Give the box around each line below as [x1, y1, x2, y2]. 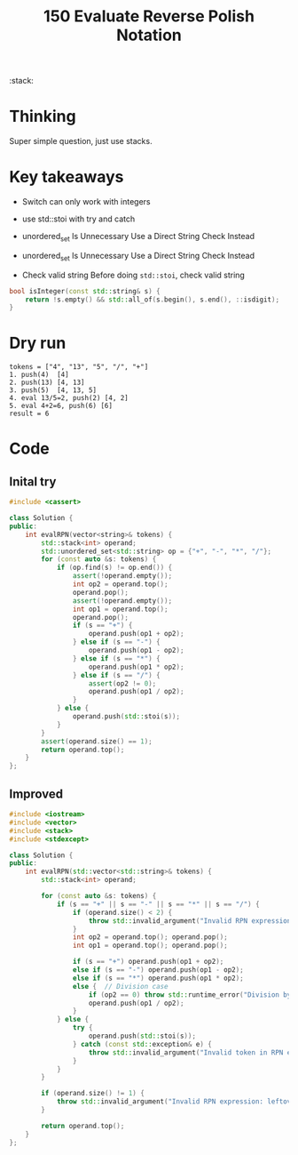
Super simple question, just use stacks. [9, 136, 153, 147]
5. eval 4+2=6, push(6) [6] [9, 402, 114, 411]
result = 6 [9, 409, 50, 419]
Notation [116, 25, 182, 45]
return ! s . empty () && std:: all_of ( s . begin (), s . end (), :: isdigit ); [25, 295, 280, 304]
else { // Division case [72, 982, 169, 991]
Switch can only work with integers [21, 197, 151, 207]
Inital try [9, 474, 57, 489]
